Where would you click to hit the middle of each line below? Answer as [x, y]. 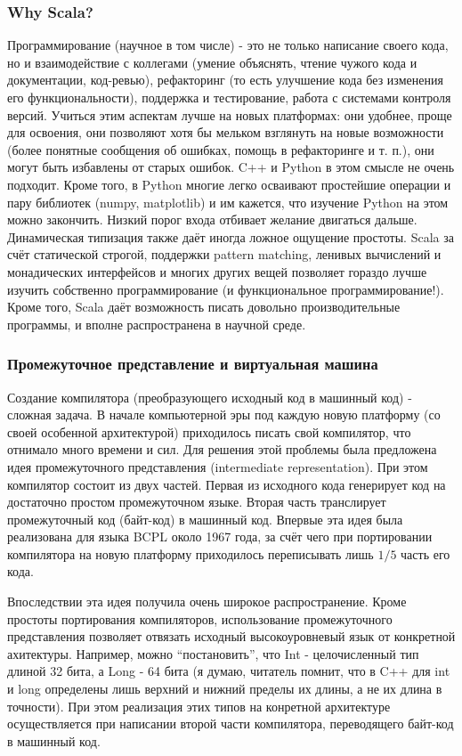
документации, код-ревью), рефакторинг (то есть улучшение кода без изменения [225, 80]
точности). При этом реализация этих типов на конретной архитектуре [199, 706]
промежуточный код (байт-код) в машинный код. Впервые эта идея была [205, 519]
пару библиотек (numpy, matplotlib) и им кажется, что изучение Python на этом [228, 202]
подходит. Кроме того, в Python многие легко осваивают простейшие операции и [229, 184]
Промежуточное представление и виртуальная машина [193, 364]
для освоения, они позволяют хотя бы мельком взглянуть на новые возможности [226, 132]
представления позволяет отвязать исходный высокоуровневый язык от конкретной [231, 636]
